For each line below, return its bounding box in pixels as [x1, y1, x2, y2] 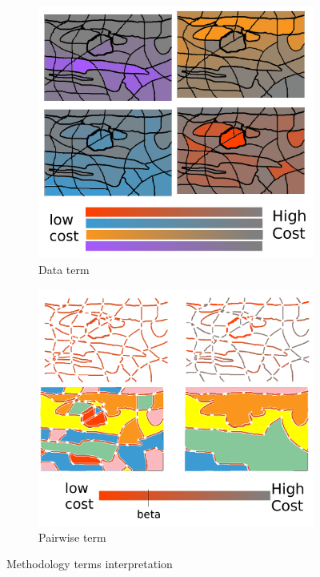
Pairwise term [38, 528, 106, 545]
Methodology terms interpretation [6, 555, 173, 572]
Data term [38, 261, 90, 278]
